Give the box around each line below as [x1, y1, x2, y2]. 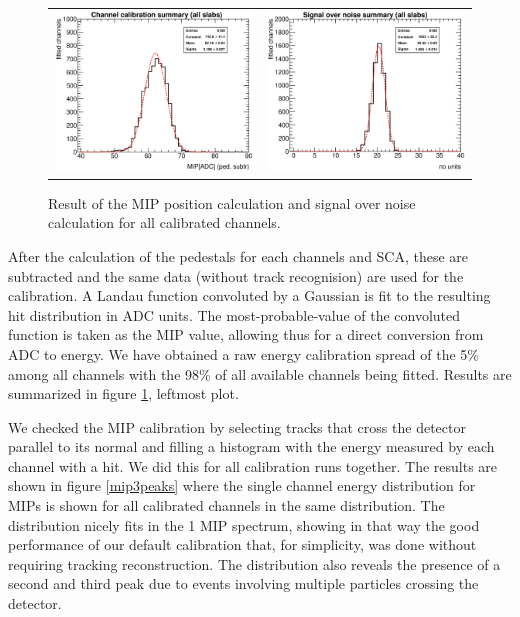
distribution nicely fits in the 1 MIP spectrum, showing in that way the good [8, 514, 480, 535]
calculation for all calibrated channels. [48, 212, 281, 233]
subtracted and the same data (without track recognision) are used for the [8, 265, 464, 286]
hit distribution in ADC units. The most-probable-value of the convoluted [8, 304, 461, 325]
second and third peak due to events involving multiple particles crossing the [8, 573, 479, 594]
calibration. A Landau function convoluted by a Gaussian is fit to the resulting [8, 285, 491, 306]
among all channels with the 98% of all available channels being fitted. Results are [8, 363, 512, 384]
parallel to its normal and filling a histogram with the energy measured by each [8, 436, 495, 457]
